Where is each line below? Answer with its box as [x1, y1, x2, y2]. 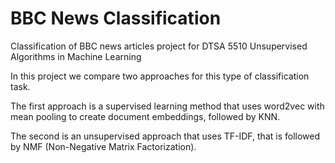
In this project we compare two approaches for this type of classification [10, 70, 310, 82]
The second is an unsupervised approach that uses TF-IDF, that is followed [10, 130, 321, 142]
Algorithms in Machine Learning [10, 50, 142, 62]
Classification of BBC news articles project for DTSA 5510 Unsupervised [10, 40, 308, 52]
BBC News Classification [10, 7, 222, 30]
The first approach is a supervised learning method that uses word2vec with [10, 100, 325, 112]
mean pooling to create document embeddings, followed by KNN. [10, 110, 281, 122]
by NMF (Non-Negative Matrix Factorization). [10, 140, 197, 152]
